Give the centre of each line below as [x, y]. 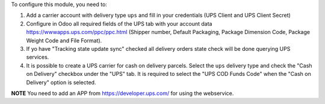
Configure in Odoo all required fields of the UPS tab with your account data [119, 23]
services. [38, 57]
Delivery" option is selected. [61, 82]
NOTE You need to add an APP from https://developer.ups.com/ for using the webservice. [122, 93]
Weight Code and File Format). [64, 40]
